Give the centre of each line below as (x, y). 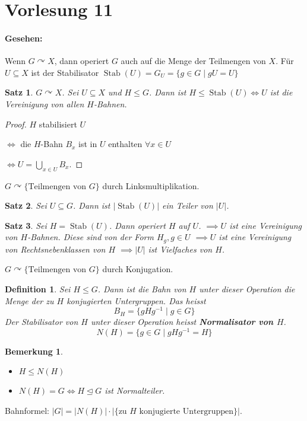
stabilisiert (58, 124)
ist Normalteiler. (135, 390)
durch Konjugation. (138, 269)
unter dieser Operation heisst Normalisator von (182, 322)
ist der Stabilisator (65, 72)
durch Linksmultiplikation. (151, 185)
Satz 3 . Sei (26, 225)
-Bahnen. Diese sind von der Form (91, 237)
